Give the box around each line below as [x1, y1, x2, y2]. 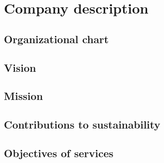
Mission [4, 88, 43, 103]
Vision [4, 60, 36, 75]
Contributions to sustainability [4, 117, 161, 132]
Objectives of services [4, 145, 114, 160]
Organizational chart [4, 31, 109, 46]
